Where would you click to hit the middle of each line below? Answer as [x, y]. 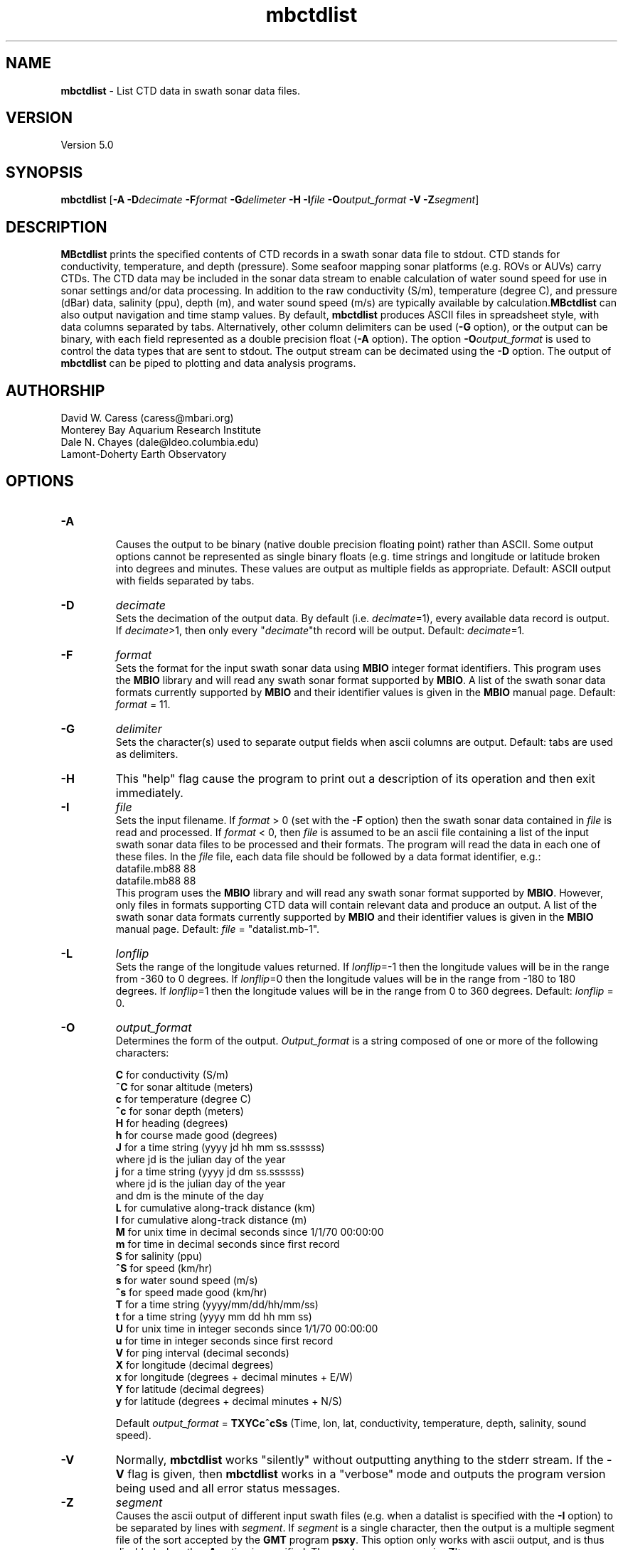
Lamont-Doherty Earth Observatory [144, 454]
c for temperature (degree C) [183, 1099]
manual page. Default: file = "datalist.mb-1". [218, 929]
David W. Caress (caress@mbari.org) [147, 417]
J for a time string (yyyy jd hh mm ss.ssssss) [220, 1147]
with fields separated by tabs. [185, 580]
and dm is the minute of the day [190, 1195]
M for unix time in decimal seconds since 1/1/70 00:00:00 [250, 1231]
